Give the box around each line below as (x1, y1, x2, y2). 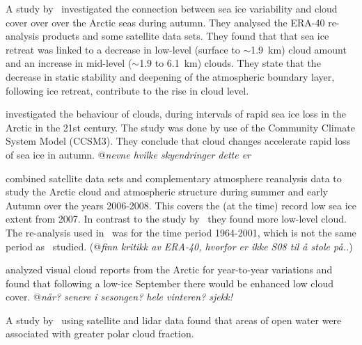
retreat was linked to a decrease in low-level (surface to (6, 42, 240, 56)
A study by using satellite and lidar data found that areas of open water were (6, 312, 342, 327)
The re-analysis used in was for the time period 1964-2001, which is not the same (6, 225, 356, 239)
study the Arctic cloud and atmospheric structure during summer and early (6, 184, 328, 199)
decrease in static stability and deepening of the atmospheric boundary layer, (6, 69, 335, 83)
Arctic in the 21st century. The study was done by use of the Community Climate (6, 120, 356, 134)
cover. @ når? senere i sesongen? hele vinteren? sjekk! (6, 289, 233, 304)
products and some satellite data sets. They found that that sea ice (42, 29, 329, 43)
